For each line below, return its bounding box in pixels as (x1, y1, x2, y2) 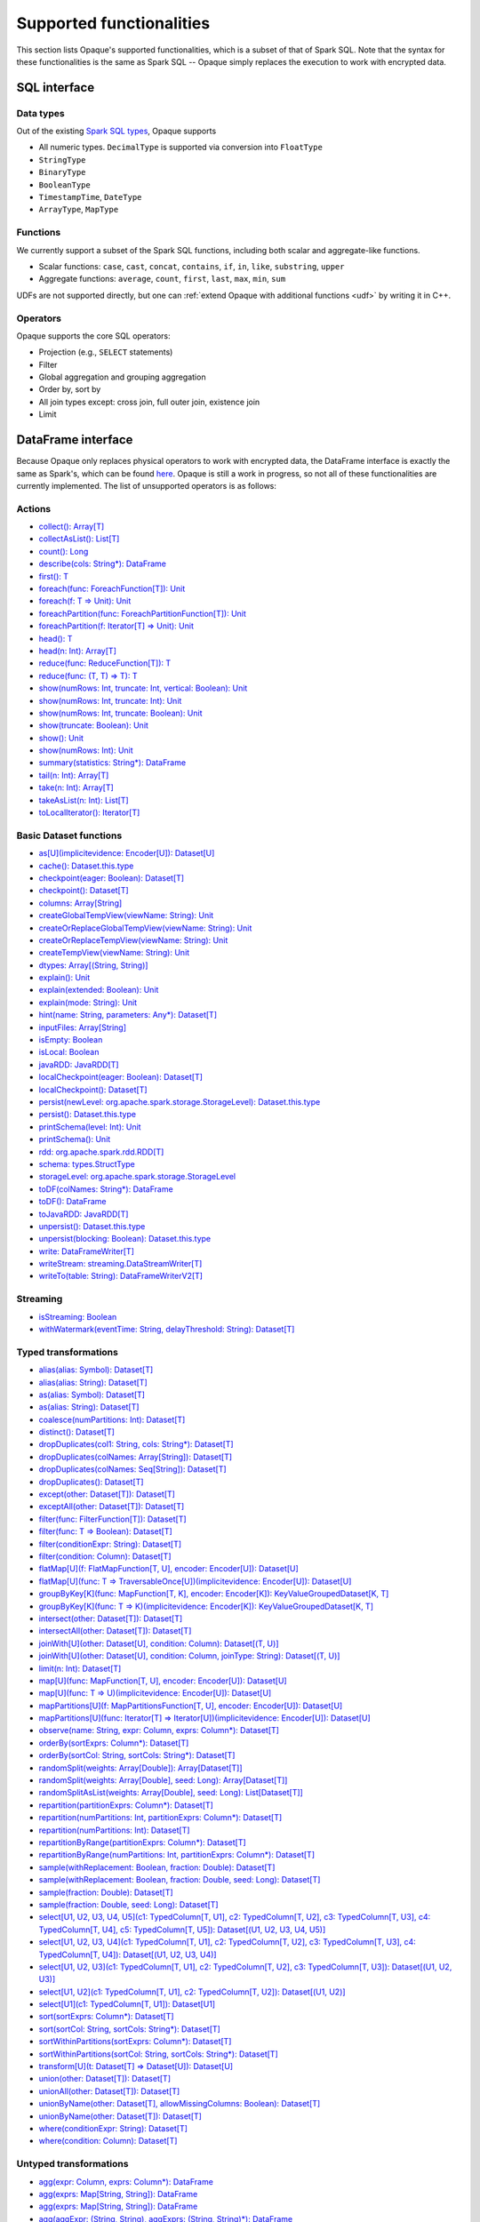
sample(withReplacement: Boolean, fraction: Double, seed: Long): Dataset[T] (38, 1874, 321, 1885)
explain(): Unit (38, 972, 91, 983)
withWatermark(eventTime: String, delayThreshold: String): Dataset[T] (38, 1324, 295, 1334)
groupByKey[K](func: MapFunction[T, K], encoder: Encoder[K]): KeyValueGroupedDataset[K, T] (38, 1588, 389, 1599)
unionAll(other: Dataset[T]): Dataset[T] (38, 2085, 180, 2097)
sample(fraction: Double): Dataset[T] (38, 1887, 173, 1898)
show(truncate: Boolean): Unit (38, 720, 148, 731)
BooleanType (38, 180, 91, 190)
